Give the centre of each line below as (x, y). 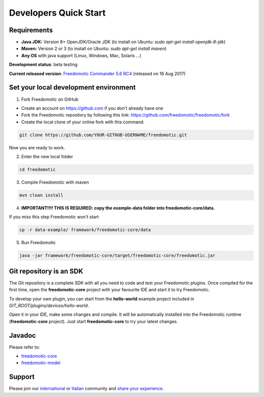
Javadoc (22, 335)
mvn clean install (41, 195)
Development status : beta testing (43, 65)
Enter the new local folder (47, 157)
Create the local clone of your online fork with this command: (83, 122)
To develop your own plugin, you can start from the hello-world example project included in (102, 299)
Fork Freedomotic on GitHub (50, 99)
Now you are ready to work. (37, 147)
